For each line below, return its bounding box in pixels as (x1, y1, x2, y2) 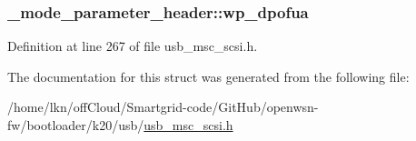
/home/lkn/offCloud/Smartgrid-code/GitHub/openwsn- (7, 97, 319, 116)
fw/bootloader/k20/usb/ (7, 116, 144, 134)
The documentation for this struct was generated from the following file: (7, 66, 410, 86)
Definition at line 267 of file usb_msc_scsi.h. (7, 36, 258, 55)
